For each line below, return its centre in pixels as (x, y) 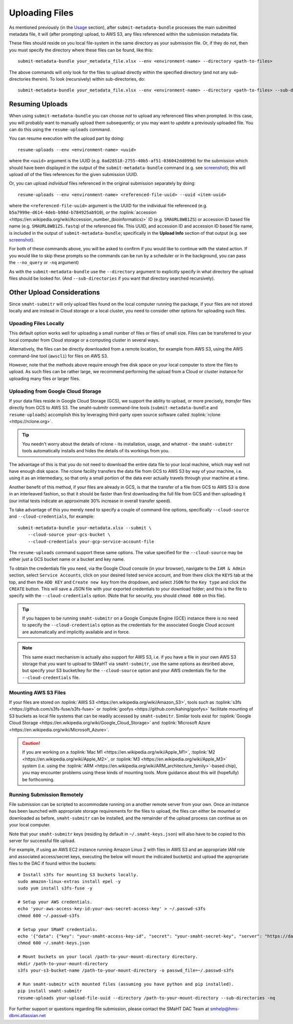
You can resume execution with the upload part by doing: (67, 138)
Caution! (31, 743)
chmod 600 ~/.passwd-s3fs (49, 915)
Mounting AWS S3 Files (37, 692)
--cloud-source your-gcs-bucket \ (69, 535)
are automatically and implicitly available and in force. (76, 632)
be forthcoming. (38, 779)
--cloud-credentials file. (51, 677)
